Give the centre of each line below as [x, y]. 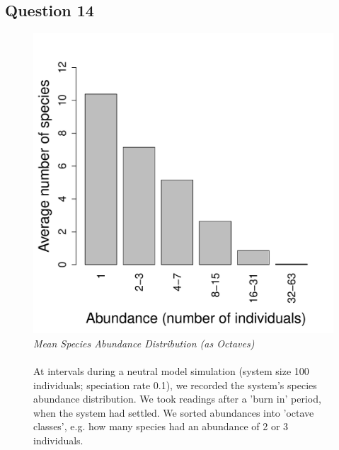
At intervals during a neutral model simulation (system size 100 [171, 370]
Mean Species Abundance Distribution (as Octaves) [144, 343]
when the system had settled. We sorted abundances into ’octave [174, 412]
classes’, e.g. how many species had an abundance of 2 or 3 [161, 426]
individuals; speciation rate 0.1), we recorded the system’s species [175, 385]
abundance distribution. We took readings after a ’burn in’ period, [177, 399]
